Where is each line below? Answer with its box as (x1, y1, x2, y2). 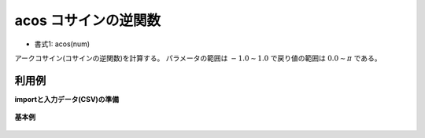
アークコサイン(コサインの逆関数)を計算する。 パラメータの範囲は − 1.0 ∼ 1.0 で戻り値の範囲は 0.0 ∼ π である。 (14, 53, 382, 63)
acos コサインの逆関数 (14, 12, 161, 29)
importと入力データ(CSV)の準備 (14, 94, 120, 103)
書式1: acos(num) (34, 39, 91, 49)
